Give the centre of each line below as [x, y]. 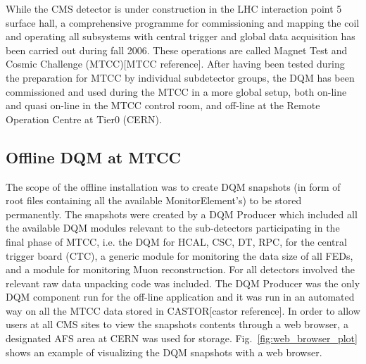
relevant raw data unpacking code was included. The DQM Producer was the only [183, 283]
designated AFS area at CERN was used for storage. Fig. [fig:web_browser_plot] [182, 338]
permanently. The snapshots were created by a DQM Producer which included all [182, 214]
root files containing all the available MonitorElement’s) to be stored [154, 200]
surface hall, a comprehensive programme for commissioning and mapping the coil [183, 22]
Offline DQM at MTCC [93, 157]
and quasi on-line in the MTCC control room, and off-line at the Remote [163, 105]
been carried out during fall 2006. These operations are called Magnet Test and [177, 50]
